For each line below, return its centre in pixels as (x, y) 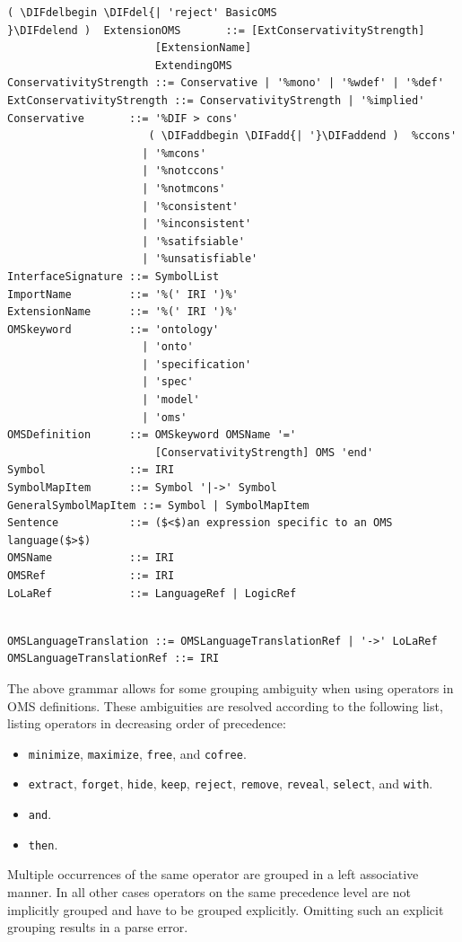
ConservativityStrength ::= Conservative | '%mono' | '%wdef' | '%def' (226, 83)
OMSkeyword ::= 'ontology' (113, 329)
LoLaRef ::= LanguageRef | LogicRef (152, 593)
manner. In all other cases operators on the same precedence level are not (209, 891)
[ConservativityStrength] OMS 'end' (264, 452)
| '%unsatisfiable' (200, 259)
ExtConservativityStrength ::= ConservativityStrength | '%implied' (216, 100)
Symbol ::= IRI (91, 470)
